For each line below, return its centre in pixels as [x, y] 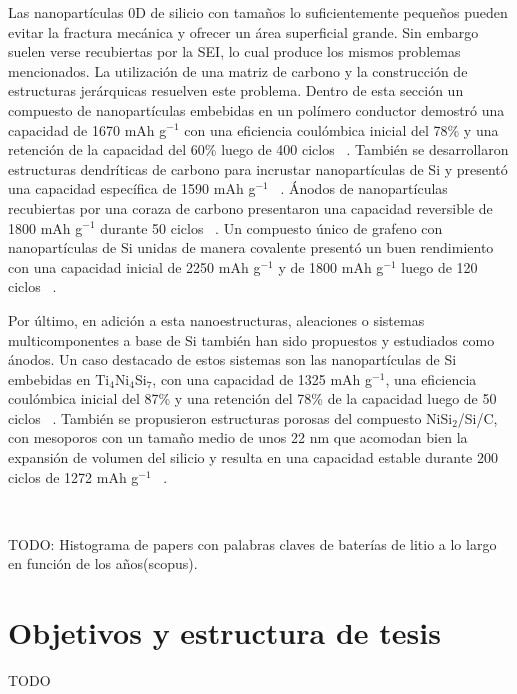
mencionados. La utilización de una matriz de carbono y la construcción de [238, 70]
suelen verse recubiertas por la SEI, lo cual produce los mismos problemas [234, 51]
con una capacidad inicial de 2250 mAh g [134, 266]
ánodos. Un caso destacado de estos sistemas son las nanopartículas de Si [232, 359]
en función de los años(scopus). [103, 563]
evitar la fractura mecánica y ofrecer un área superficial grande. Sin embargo [243, 31]
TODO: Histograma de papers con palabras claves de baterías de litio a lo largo [252, 543]
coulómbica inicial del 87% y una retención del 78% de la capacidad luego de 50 [252, 398]
